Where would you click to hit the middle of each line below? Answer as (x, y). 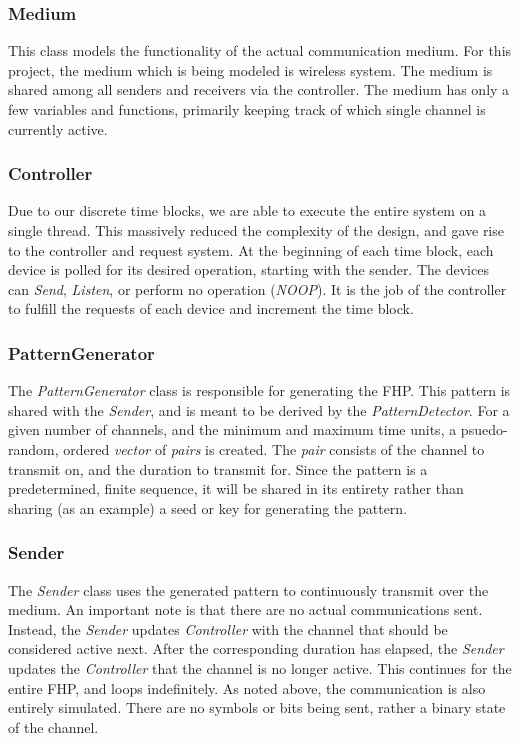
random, (33, 448)
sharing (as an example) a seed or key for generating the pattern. (208, 507)
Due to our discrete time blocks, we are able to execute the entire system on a (247, 210)
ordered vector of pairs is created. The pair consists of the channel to (274, 448)
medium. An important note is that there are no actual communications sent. (245, 609)
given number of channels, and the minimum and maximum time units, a (232, 429)
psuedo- (484, 429)
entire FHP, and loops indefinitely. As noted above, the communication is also (247, 687)
